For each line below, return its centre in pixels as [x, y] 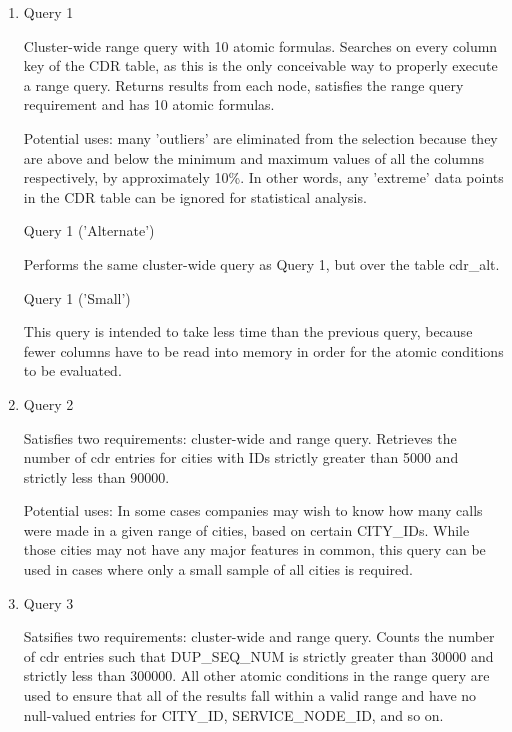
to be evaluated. [72, 370]
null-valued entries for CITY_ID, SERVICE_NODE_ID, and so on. [233, 714]
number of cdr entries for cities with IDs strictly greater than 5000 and [241, 457]
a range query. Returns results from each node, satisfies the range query [243, 84]
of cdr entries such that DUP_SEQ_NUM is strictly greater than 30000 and [258, 655]
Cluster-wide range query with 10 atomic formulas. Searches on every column [260, 45]
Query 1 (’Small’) [77, 297]
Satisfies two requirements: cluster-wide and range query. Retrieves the [240, 437]
